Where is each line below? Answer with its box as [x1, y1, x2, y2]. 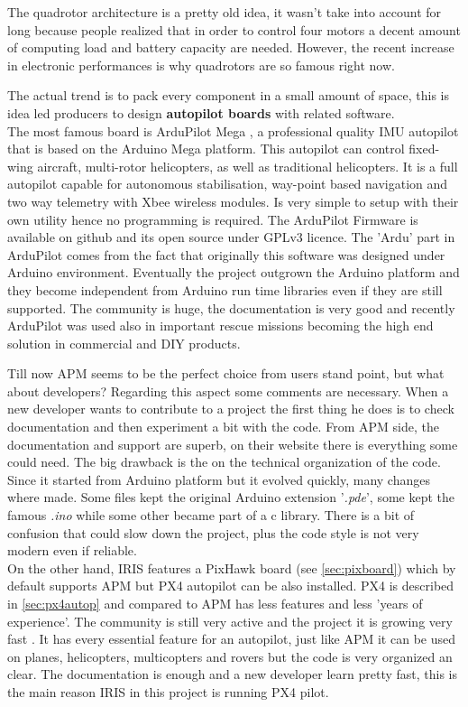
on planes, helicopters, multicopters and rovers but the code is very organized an [7, 647, 453, 665]
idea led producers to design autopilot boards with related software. [7, 103, 395, 122]
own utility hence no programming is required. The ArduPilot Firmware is [7, 209, 418, 228]
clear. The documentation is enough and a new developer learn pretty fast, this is [7, 665, 458, 684]
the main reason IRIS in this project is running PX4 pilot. [7, 682, 329, 701]
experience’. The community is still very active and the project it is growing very [7, 611, 453, 630]
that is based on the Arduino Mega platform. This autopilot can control [7, 139, 405, 158]
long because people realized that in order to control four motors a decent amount [7, 20, 461, 39]
